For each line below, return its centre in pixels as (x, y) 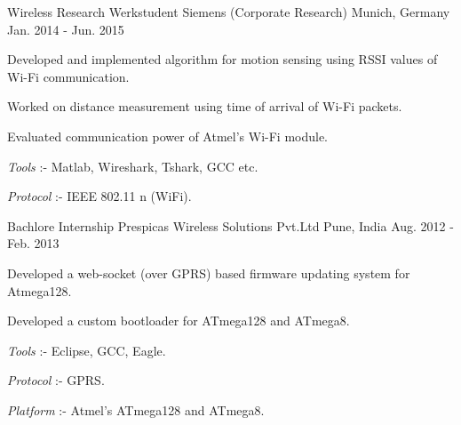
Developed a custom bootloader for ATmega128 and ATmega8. (179, 321)
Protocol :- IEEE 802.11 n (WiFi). (99, 196)
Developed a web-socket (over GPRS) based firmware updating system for (209, 273)
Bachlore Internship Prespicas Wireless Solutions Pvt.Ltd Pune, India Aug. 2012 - (230, 225)
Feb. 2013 (33, 243)
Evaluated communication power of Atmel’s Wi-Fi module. (168, 136)
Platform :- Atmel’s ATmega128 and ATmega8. (136, 409)
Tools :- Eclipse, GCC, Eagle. (87, 350)
